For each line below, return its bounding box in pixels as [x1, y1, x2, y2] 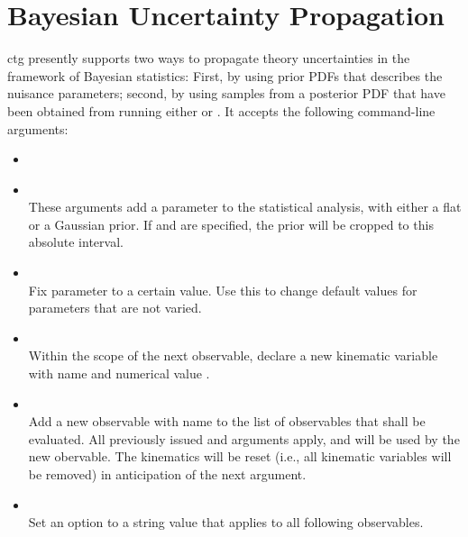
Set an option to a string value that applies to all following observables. [28, 513, 424, 532]
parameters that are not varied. [28, 298, 202, 317]
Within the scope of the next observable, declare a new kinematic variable [28, 346, 438, 365]
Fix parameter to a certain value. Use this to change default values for [28, 280, 418, 299]
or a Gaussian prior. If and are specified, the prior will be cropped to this [28, 214, 434, 233]
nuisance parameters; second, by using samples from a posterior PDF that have [7, 84, 445, 103]
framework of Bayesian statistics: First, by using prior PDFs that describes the [7, 66, 443, 85]
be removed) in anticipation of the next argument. [28, 465, 307, 483]
